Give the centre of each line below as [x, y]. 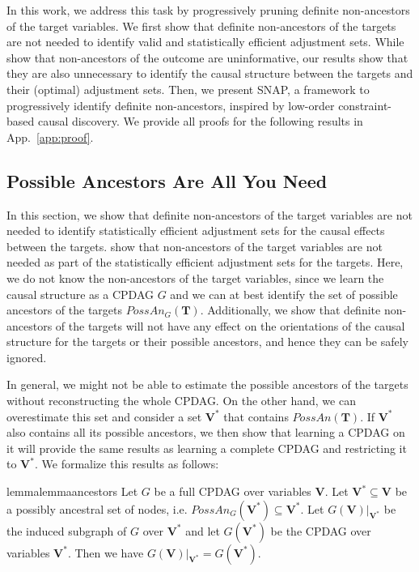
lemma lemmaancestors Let [72, 491]
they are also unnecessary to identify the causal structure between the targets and [210, 73]
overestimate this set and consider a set [104, 416]
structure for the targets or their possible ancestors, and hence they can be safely [208, 341]
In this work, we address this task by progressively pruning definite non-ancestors [208, 10]
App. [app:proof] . [50, 137]
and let [203, 530]
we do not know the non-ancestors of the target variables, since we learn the [195, 277]
